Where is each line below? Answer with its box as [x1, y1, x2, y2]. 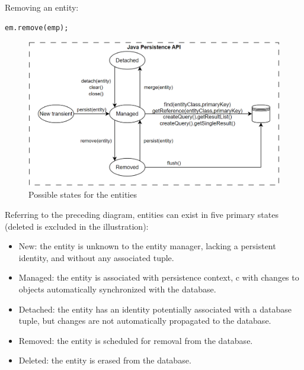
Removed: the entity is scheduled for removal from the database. [18, 334, 253, 346]
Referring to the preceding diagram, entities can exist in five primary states [5, 208, 279, 221]
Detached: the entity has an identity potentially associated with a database [18, 303, 292, 315]
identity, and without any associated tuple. [18, 251, 174, 263]
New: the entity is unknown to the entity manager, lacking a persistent [18, 240, 276, 252]
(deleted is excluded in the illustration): [5, 220, 149, 232]
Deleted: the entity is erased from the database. [18, 354, 191, 366]
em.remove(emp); [5, 23, 69, 32]
